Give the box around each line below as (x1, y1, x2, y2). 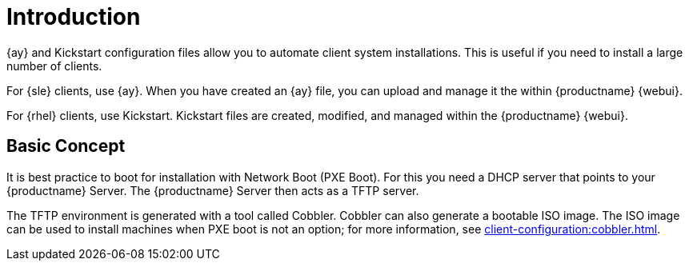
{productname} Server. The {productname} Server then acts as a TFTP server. (6, 183, 419, 197)
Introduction (6, 3, 141, 30)
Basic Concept (6, 136, 126, 157)
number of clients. (6, 58, 102, 73)
